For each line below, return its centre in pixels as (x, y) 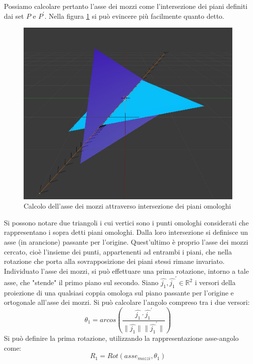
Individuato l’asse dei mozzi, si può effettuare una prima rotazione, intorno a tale (126, 271)
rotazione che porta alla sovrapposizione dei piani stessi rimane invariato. (114, 261)
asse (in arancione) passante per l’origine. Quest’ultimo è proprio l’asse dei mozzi (126, 241)
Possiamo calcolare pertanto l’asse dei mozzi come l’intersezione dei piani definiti (126, 6)
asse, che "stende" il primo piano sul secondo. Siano (81, 282)
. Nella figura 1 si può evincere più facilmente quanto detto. (134, 16)
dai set (14, 16)
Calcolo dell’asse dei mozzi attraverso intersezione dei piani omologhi (127, 206)
